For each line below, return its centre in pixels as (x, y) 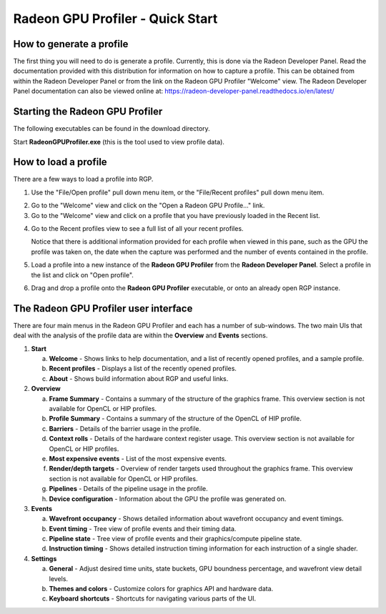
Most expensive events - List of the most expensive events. (138, 458)
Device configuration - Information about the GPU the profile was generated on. (168, 499)
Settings (44, 558)
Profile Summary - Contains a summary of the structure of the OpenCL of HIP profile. (175, 419)
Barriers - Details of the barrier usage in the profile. (125, 428)
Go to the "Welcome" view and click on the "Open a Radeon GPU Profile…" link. (148, 206)
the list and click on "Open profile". (82, 274)
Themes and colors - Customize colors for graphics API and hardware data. (161, 589)
